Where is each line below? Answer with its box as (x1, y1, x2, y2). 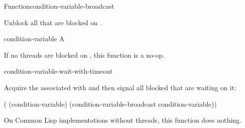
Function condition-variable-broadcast (4, 1, 114, 11)
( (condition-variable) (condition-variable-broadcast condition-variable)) (4, 98, 217, 109)
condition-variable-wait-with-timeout (4, 66, 113, 76)
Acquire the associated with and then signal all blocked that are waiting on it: (4, 82, 237, 92)
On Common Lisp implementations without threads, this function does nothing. (4, 115, 242, 125)
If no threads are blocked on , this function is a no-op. (4, 49, 165, 60)
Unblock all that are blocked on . (4, 17, 102, 27)
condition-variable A (4, 33, 65, 44)
